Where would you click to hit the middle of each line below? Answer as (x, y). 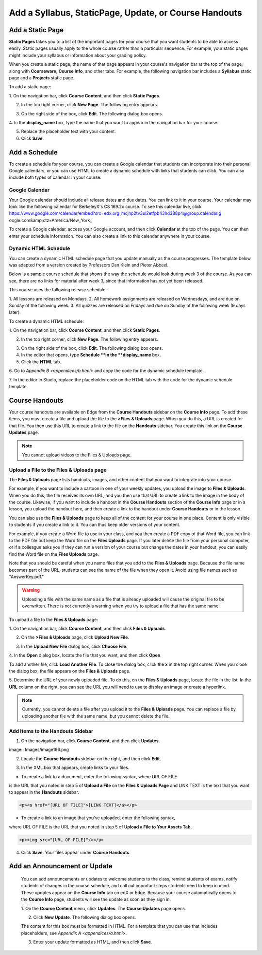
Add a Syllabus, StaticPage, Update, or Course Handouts (125, 13)
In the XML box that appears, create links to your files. (75, 768)
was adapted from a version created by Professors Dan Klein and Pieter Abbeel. (89, 265)
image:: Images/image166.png (39, 749)
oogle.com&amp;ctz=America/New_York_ (50, 220)
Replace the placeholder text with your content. (68, 131)
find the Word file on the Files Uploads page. (54, 554)
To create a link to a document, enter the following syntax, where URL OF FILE (99, 776)
